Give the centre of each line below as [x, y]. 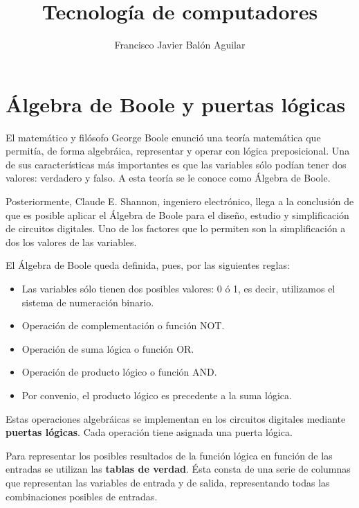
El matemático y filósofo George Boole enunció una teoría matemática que [163, 137]
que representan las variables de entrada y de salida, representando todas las [168, 482]
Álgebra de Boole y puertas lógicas [176, 104]
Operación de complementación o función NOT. [123, 325]
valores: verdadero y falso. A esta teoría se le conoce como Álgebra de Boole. [168, 178]
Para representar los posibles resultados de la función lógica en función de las [169, 455]
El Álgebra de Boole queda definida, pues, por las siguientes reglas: [148, 265]
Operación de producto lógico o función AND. [119, 372]
